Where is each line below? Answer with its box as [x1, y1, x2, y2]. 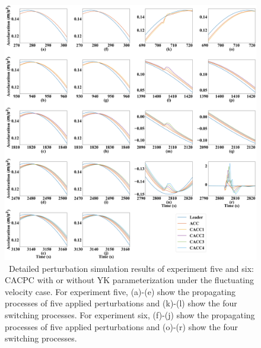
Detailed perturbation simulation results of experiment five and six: [8, 262, 254, 274]
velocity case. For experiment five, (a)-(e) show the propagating [5, 285, 235, 297]
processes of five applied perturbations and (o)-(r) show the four [5, 320, 238, 333]
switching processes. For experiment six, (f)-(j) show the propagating [5, 308, 255, 321]
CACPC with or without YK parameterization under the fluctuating [5, 274, 254, 286]
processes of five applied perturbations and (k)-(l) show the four [5, 297, 237, 309]
